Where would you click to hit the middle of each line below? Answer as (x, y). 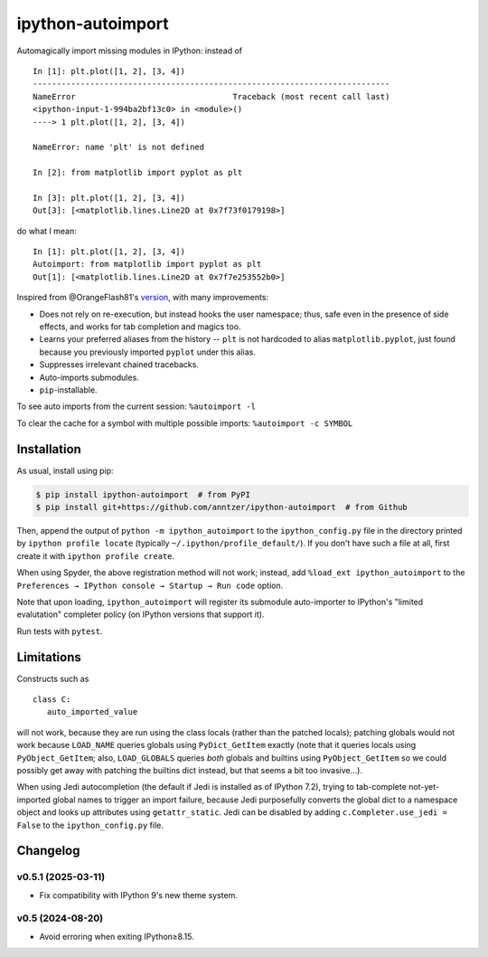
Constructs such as (53, 678)
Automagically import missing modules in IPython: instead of (130, 51)
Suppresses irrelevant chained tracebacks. (119, 365)
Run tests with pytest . (60, 631)
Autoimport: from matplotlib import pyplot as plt (147, 264)
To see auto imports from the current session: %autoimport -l (136, 406)
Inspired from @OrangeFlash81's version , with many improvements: (143, 298)
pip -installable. (69, 390)
